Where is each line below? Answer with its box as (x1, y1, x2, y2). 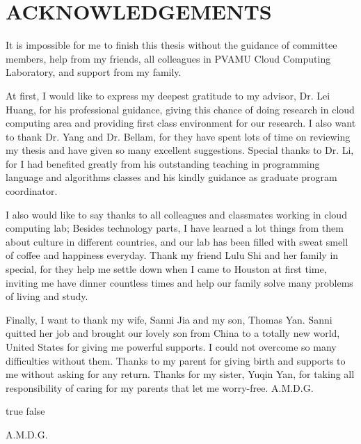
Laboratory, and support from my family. (6, 65, 182, 79)
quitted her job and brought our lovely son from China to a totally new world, (6, 326, 340, 340)
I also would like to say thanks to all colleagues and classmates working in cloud (6, 207, 347, 221)
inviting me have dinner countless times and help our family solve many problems (6, 275, 353, 290)
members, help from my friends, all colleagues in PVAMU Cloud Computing (6, 51, 331, 65)
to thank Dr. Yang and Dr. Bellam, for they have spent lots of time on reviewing (6, 129, 351, 143)
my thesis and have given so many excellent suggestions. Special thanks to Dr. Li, (6, 143, 354, 157)
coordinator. (6, 184, 58, 198)
